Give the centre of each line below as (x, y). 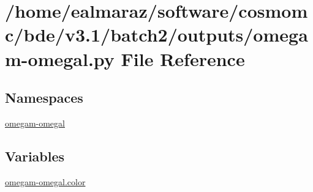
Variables (35, 156)
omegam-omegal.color (45, 181)
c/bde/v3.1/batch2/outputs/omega (156, 35)
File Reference (183, 58)
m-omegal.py (60, 58)
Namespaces (44, 98)
